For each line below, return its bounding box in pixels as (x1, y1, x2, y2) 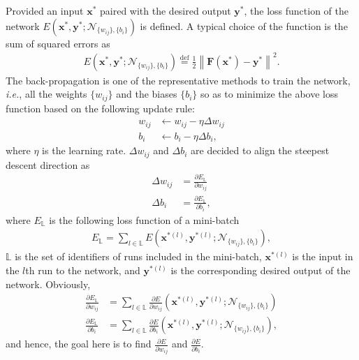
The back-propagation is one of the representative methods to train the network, (6, 73, 351, 87)
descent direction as (6, 157, 90, 172)
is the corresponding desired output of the (170, 263, 351, 277)
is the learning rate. (42, 143, 126, 158)
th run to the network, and (25, 263, 140, 277)
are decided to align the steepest (191, 143, 330, 158)
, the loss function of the (244, 3, 349, 17)
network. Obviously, (6, 276, 91, 291)
